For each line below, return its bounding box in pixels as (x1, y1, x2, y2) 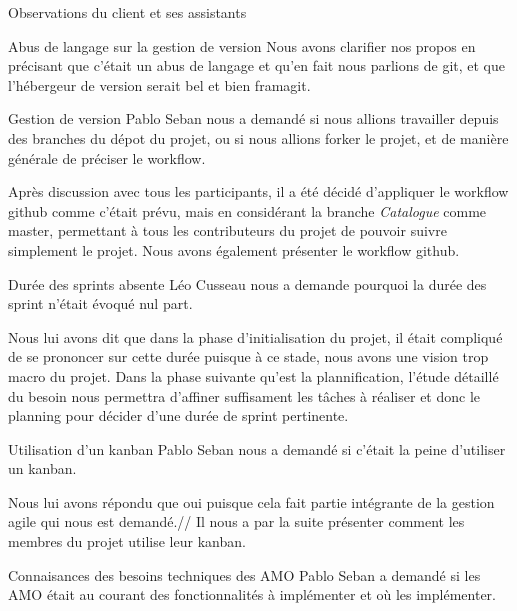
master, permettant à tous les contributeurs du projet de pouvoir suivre (8, 220, 447, 241)
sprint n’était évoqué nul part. (8, 293, 193, 314)
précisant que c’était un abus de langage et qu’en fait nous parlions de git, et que (8, 55, 505, 76)
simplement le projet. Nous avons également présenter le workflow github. (8, 239, 460, 260)
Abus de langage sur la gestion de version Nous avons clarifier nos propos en (8, 35, 476, 56)
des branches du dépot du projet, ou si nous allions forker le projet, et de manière (8, 127, 509, 148)
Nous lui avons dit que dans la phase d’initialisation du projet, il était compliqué (8, 326, 503, 347)
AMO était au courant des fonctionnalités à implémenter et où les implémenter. (8, 584, 496, 605)
